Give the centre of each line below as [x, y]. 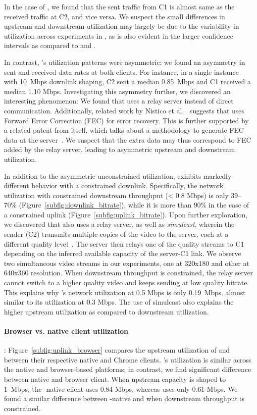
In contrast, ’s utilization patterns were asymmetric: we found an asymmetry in [125, 62]
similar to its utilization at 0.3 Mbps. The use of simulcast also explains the [119, 302]
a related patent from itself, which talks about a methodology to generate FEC [124, 130]
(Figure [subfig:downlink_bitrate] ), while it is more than [105, 205]
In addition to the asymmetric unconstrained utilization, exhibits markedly [118, 176]
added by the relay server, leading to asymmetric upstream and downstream [120, 149]
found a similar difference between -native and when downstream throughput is [124, 398]
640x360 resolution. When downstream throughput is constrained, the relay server [128, 273]
